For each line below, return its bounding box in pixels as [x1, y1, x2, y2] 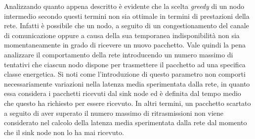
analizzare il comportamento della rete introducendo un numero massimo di [4, 49, 233, 59]
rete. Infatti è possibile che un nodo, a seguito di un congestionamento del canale [4, 20, 249, 31]
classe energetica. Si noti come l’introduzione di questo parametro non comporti [4, 69, 246, 79]
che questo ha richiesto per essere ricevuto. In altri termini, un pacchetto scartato [4, 97, 251, 108]
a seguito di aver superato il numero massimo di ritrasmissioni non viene [4, 107, 224, 118]
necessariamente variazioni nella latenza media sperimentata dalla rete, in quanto [4, 78, 250, 89]
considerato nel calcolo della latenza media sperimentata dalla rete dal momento [4, 117, 247, 128]
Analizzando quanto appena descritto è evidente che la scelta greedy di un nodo [4, 1, 245, 11]
